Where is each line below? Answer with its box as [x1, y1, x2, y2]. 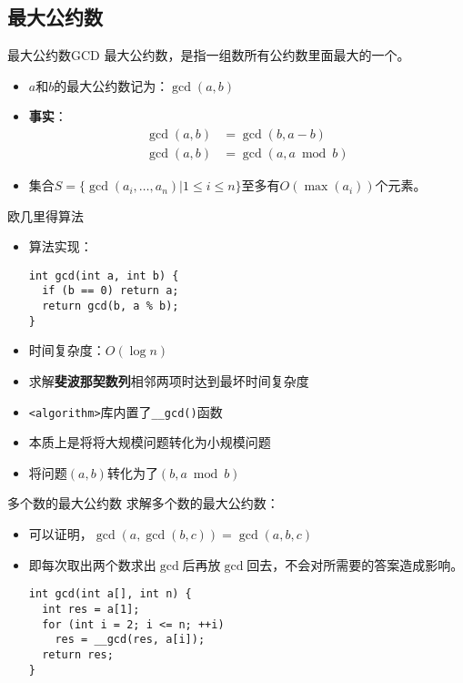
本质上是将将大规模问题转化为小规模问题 [28, 433, 271, 452]
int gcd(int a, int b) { [28, 269, 179, 282]
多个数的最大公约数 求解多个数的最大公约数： [7, 494, 279, 513]
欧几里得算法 [7, 206, 84, 225]
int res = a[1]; [42, 602, 140, 616]
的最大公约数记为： [54, 76, 169, 95]
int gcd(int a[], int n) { [28, 587, 192, 601]
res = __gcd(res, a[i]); [55, 633, 206, 647]
